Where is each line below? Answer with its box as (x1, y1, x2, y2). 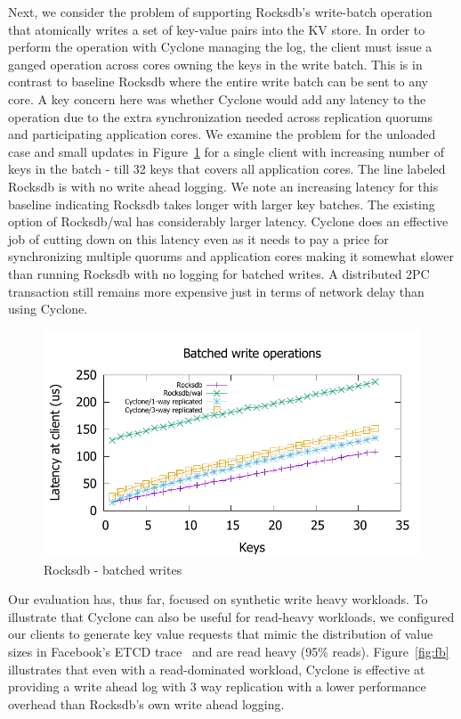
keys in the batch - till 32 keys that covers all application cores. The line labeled (8, 159, 446, 178)
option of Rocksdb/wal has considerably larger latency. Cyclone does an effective (8, 212, 449, 231)
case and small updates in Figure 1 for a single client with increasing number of (8, 142, 444, 160)
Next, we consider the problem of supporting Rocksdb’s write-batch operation (8, 3, 433, 20)
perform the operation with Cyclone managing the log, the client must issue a (8, 37, 433, 56)
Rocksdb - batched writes (44, 560, 182, 578)
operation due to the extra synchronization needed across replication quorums (8, 107, 433, 126)
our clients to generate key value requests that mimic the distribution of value (8, 625, 433, 643)
